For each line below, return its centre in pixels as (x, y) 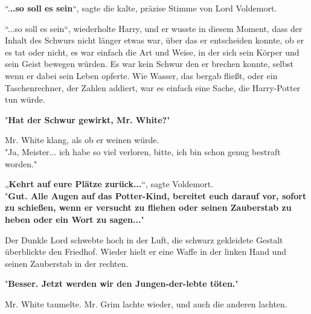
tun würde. (25, 99)
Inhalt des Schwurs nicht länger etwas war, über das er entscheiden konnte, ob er (155, 40)
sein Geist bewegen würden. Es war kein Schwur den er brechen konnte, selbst (149, 64)
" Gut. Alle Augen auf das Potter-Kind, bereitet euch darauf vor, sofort (156, 195)
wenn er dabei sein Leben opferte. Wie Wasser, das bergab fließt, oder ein (141, 75)
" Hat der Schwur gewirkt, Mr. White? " (88, 119)
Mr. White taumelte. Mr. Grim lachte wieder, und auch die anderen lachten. (146, 303)
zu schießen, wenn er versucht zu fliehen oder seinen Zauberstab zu (148, 207)
